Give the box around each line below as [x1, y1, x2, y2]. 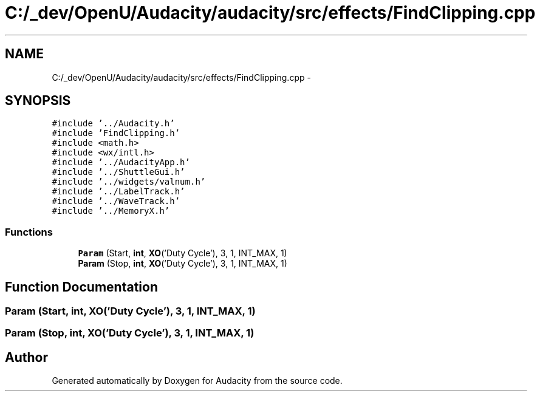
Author [5, 349, 48, 365]
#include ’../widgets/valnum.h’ [52, 177, 206, 187]
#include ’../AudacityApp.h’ [52, 157, 190, 168]
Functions [5, 225, 53, 238]
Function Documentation [5, 279, 158, 295]
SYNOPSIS [5, 93, 71, 109]
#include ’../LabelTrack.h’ [52, 186, 185, 197]
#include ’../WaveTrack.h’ [52, 196, 180, 207]
